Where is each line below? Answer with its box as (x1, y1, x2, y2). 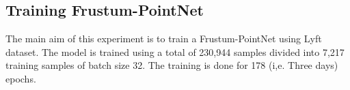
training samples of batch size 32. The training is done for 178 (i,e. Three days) (5, 58, 338, 72)
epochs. (5, 71, 36, 85)
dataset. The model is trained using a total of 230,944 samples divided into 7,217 (5, 44, 345, 59)
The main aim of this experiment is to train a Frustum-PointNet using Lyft (5, 31, 322, 46)
